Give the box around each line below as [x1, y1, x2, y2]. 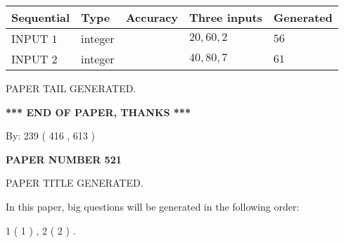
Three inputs [189, 9, 262, 25]
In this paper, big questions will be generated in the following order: [6, 199, 300, 213]
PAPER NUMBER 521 [6, 151, 122, 166]
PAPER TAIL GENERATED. [6, 81, 136, 95]
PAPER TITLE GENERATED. [6, 175, 144, 190]
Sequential [11, 9, 70, 25]
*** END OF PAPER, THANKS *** [6, 104, 191, 119]
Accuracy [125, 9, 179, 25]
